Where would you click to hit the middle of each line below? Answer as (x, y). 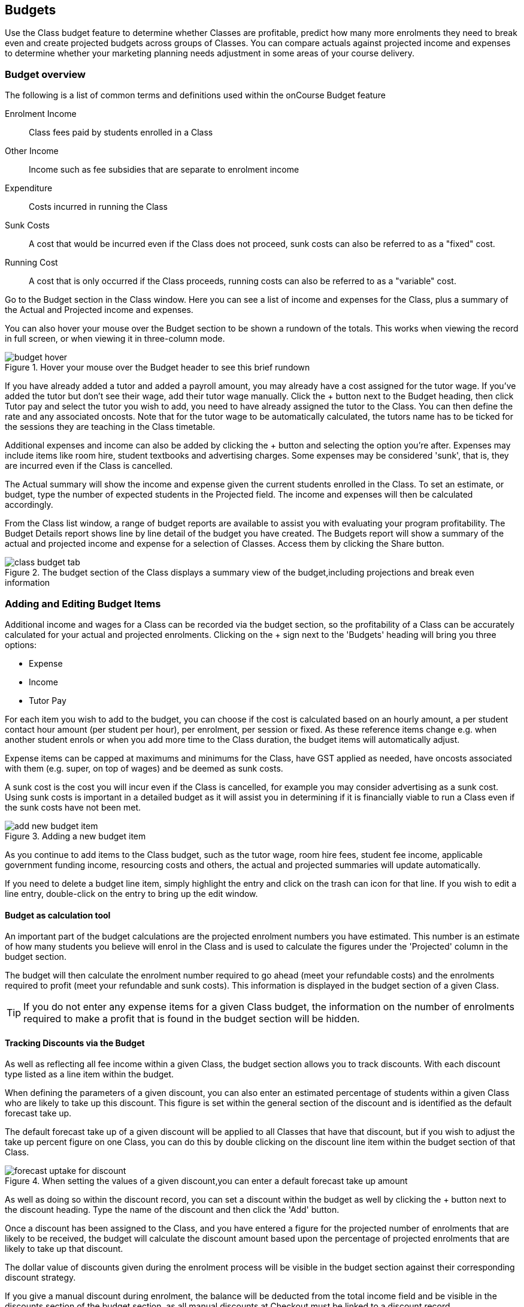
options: (21, 645)
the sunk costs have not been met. (73, 807)
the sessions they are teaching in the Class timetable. (110, 427)
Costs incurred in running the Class (99, 207)
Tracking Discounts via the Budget (75, 1043)
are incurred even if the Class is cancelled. (89, 466)
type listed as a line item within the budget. (90, 1074)
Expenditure (29, 188)
